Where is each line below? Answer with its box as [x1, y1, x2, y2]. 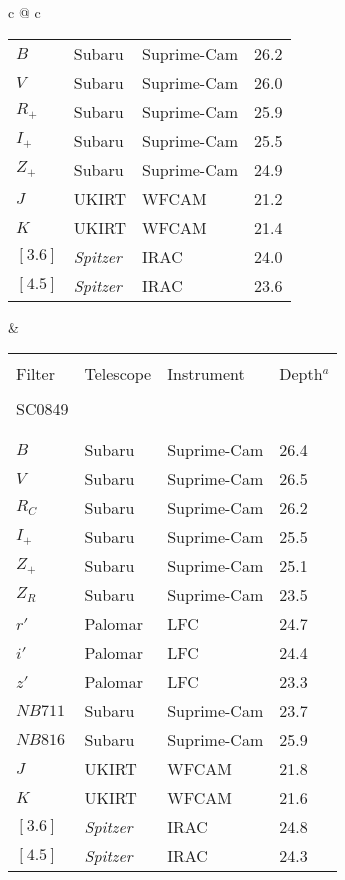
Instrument [167, 362, 245, 386]
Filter [16, 362, 55, 386]
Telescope [84, 362, 152, 386]
